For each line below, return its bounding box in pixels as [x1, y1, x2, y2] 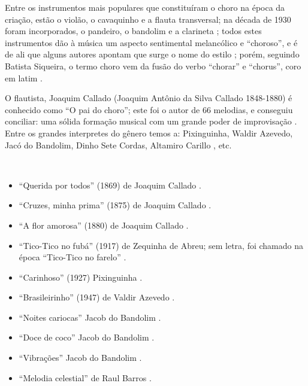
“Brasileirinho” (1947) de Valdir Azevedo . [19, 291, 175, 303]
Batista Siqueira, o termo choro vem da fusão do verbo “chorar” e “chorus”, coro [5, 59, 301, 72]
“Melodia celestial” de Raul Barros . [19, 371, 152, 384]
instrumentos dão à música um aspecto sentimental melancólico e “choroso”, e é [5, 36, 298, 48]
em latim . [5, 71, 43, 84]
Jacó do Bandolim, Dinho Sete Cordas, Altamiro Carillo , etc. [5, 138, 232, 151]
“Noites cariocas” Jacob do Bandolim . [19, 311, 161, 323]
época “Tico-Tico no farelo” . [19, 251, 126, 263]
